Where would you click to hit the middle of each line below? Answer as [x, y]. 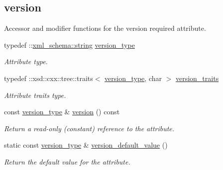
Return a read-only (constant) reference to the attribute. [89, 128]
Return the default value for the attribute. [67, 161]
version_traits [197, 78]
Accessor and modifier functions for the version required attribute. [105, 28]
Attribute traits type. [35, 95]
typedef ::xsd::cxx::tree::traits [49, 78]
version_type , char [133, 78]
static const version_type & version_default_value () [86, 145]
